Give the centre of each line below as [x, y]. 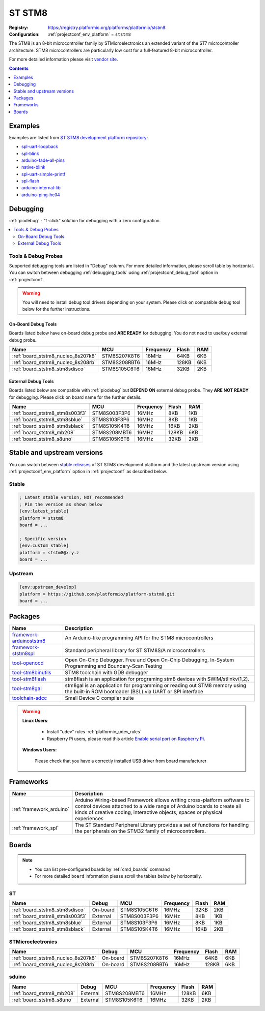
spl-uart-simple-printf [43, 174]
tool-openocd [28, 663]
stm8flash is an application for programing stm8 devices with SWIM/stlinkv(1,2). [157, 679]
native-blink [33, 167]
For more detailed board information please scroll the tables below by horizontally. [118, 876]
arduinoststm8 [29, 641]
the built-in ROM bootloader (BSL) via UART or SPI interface [134, 692]
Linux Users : [35, 720]
